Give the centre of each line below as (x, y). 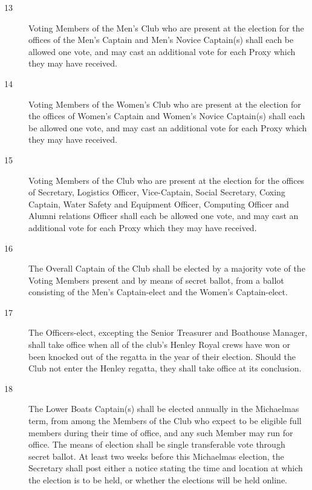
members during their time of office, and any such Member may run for (161, 432)
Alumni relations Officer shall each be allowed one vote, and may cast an (164, 216)
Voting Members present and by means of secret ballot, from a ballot (156, 280)
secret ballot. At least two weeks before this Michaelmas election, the (156, 456)
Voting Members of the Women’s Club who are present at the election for (165, 104)
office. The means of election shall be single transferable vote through (157, 444)
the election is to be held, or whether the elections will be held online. (158, 480)
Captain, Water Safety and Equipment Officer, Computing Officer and (159, 204)
